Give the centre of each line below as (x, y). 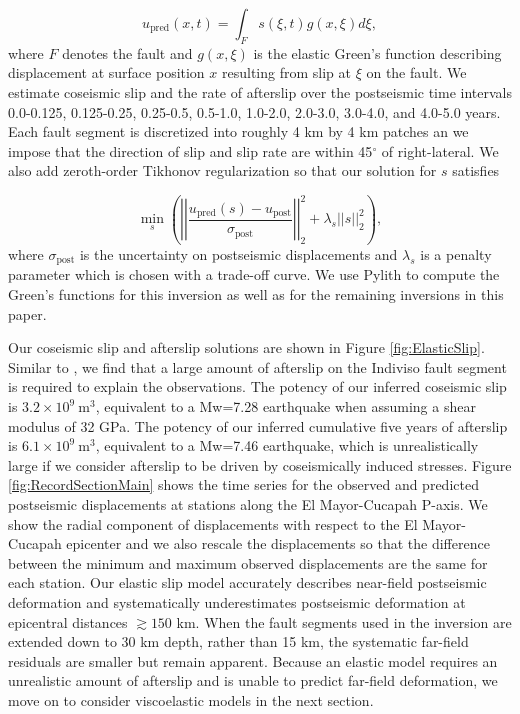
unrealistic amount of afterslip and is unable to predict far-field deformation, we (253, 680)
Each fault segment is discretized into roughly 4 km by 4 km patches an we (238, 131)
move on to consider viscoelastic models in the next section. (191, 699)
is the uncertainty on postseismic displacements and (238, 254)
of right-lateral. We (440, 150)
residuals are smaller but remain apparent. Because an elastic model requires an (253, 660)
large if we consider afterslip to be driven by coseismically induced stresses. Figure (260, 464)
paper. (27, 313)
